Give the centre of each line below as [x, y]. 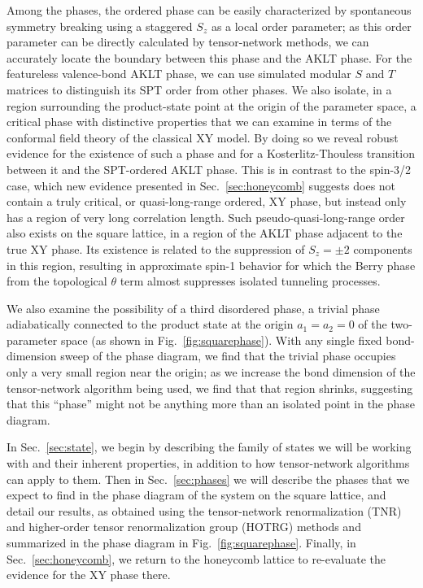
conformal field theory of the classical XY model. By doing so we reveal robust [203, 137]
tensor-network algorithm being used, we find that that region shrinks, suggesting [210, 388]
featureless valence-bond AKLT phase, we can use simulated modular [179, 74]
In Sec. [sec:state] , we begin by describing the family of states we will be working [209, 447]
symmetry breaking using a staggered [100, 26]
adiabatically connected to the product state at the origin [150, 324]
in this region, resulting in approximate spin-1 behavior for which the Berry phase [211, 265]
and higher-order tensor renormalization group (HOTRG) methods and [184, 527]
